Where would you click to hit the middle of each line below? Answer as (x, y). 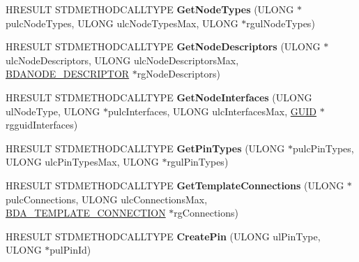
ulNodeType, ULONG (53, 111)
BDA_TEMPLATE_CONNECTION (86, 213)
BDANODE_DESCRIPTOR (68, 74)
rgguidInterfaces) (42, 125)
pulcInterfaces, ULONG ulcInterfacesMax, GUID (212, 111)
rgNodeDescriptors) (178, 74)
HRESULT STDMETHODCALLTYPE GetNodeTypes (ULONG (150, 9)
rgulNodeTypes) (281, 23)
